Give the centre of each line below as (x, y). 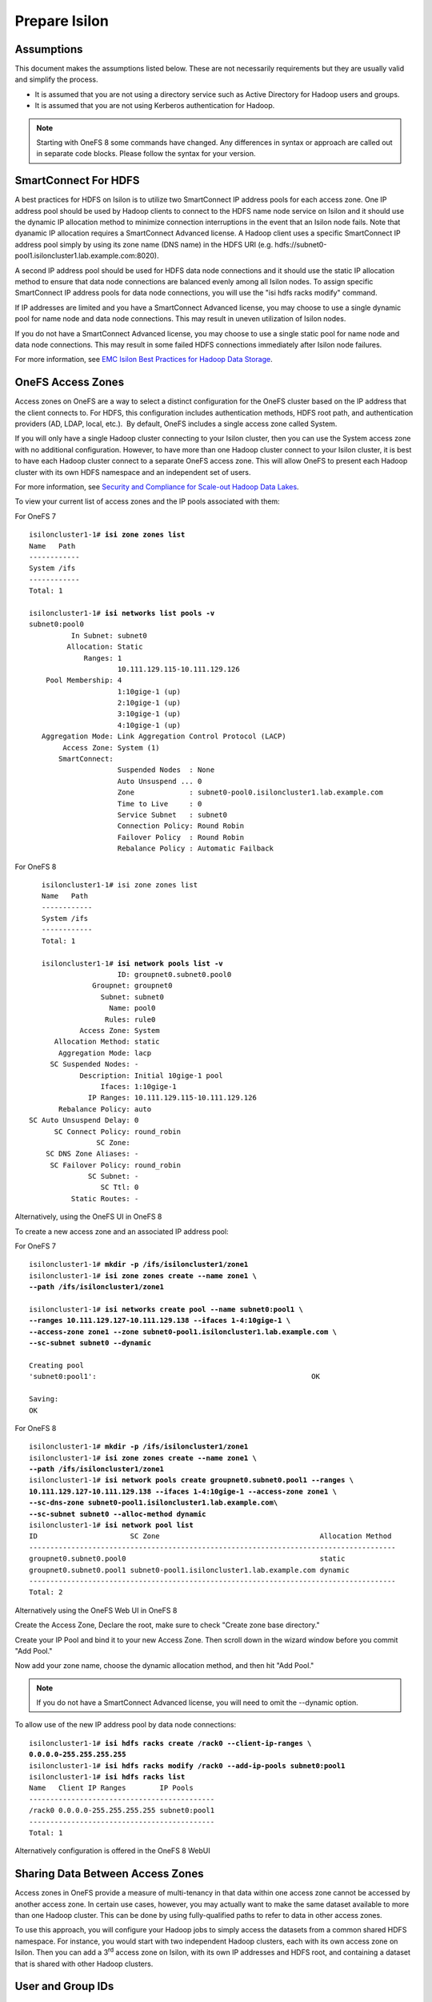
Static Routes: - (105, 1198)
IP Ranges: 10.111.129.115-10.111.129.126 (173, 1098)
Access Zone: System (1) (111, 748)
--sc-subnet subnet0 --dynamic (90, 1343)
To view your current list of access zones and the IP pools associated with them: (147, 501)
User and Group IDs (64, 1986)
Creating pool (56, 1365)
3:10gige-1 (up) (149, 714)
